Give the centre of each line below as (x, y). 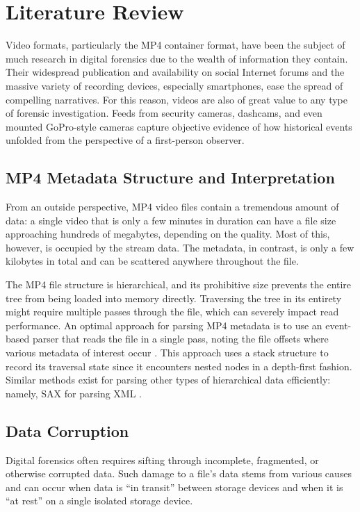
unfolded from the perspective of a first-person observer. (125, 140)
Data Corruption (67, 430)
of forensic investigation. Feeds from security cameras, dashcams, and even (164, 113)
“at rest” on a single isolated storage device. (99, 501)
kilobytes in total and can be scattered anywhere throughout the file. (152, 261)
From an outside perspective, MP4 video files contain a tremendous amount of (172, 207)
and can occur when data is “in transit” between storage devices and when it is (174, 487)
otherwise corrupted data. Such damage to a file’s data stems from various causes (179, 473)
